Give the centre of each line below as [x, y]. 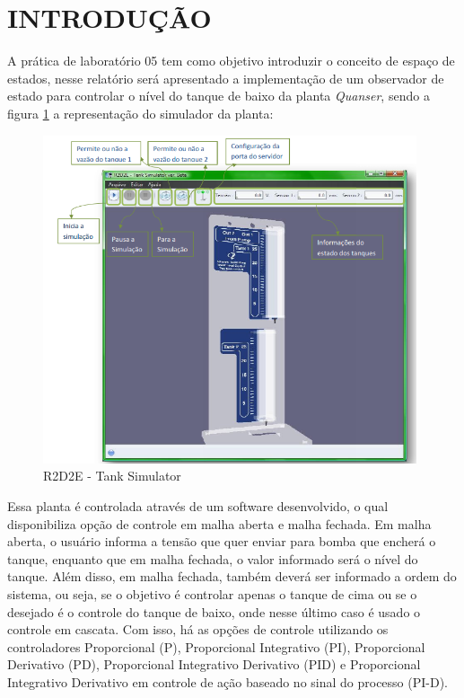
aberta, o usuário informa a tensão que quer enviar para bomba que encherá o [222, 541]
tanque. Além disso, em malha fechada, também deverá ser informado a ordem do [232, 576]
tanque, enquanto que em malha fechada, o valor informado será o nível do [213, 558]
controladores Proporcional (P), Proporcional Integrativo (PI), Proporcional [216, 646]
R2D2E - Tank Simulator [112, 476]
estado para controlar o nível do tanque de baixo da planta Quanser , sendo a [219, 96]
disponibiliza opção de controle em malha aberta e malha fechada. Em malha [219, 523]
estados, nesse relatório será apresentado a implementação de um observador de [226, 78]
